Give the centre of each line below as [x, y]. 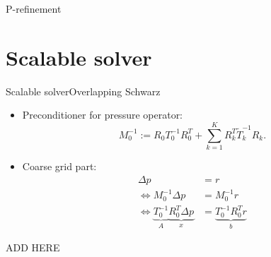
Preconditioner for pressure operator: [103, 115]
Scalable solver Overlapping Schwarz [83, 91]
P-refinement [34, 8]
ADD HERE [33, 247]
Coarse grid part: [59, 166]
